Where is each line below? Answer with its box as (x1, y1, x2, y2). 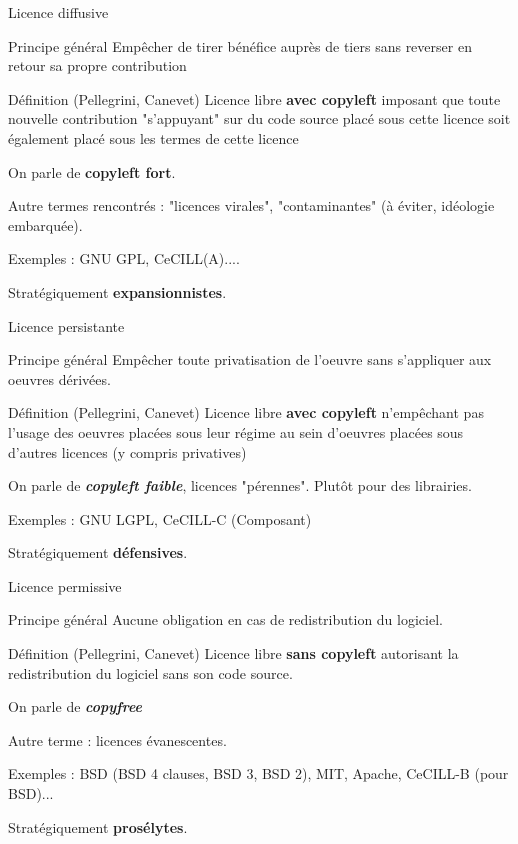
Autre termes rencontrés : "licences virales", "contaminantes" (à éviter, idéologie (8, 195, 495, 216)
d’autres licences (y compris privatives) (8, 441, 247, 462)
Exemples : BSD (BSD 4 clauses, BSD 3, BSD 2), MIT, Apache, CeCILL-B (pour (8, 763, 509, 784)
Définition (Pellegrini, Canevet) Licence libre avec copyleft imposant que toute (8, 88, 501, 109)
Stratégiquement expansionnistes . (8, 281, 227, 302)
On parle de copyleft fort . (8, 161, 176, 182)
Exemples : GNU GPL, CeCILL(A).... (8, 248, 240, 269)
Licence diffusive (8, 2, 109, 22)
